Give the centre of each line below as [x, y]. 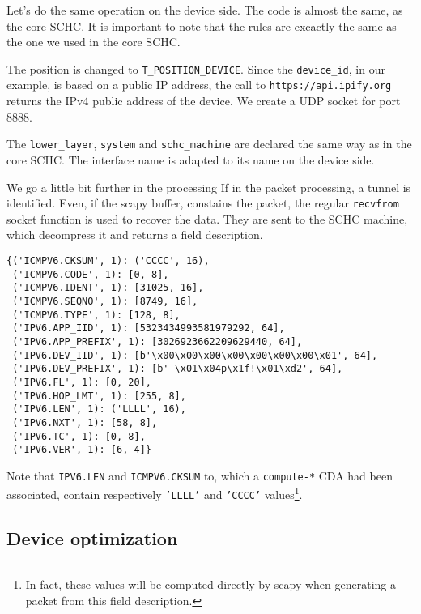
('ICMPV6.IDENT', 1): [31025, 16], [108, 288]
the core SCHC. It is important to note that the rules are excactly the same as [202, 26]
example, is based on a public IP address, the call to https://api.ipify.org [199, 85]
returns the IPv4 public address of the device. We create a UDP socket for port [204, 101]
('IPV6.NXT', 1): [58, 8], [85, 422]
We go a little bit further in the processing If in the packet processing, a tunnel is [209, 187]
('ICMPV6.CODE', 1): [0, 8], [91, 274]
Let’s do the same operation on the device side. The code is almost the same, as [205, 10]
